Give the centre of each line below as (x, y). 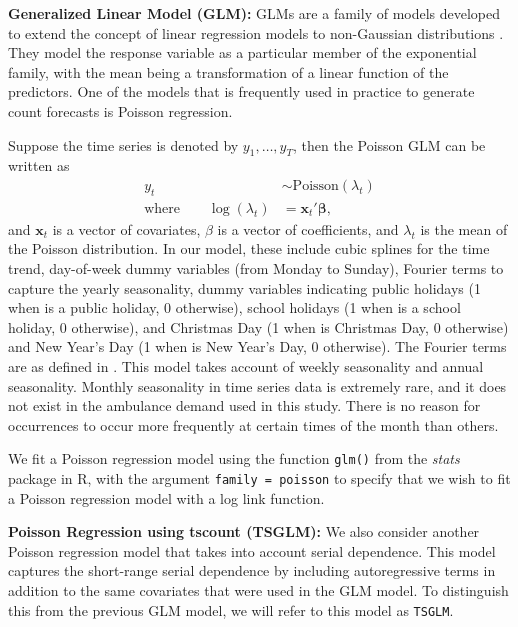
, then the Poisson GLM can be (389, 144)
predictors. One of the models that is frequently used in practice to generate (241, 91)
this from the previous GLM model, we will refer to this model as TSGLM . (231, 609)
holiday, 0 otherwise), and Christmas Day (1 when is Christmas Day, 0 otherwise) (258, 326)
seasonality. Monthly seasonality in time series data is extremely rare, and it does (257, 385)
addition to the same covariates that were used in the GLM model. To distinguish (258, 590)
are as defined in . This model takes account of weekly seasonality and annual (246, 365)
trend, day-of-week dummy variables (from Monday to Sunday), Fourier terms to (256, 268)
